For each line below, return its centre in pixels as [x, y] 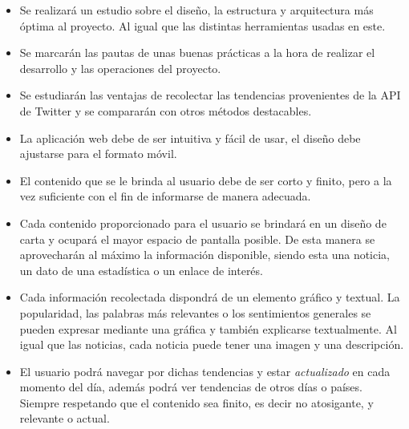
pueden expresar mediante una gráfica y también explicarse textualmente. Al [208, 328]
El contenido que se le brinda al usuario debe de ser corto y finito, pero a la [206, 180]
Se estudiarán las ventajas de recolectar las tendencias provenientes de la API [210, 95]
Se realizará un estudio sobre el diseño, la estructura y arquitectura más [196, 10]
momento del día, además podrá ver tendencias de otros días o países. [191, 387]
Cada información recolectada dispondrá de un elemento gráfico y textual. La [210, 297]
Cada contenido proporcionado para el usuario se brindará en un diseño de [203, 223]
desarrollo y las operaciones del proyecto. [120, 68]
